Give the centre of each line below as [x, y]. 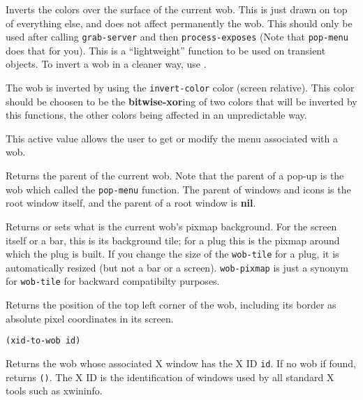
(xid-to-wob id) [43, 341]
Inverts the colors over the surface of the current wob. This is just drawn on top [177, 9]
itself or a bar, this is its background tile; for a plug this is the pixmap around [173, 240]
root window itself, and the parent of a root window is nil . [131, 203]
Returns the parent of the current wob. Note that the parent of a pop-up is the [175, 176]
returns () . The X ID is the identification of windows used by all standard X [170, 377]
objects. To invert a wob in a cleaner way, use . [106, 64]
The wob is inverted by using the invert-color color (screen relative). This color [180, 88]
